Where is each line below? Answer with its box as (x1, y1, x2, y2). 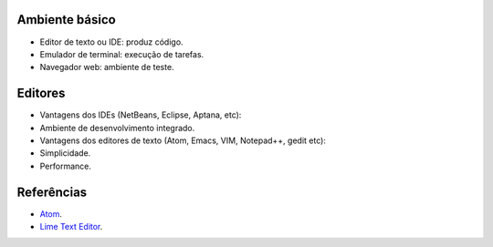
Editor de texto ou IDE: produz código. (39, 36, 184, 47)
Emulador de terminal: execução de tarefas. (39, 48, 205, 59)
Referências (16, 184, 88, 200)
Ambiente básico (16, 12, 116, 27)
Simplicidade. (39, 148, 91, 159)
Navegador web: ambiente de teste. (39, 62, 174, 73)
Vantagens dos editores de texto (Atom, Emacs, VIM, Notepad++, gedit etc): (39, 135, 326, 146)
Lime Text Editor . (39, 221, 103, 232)
